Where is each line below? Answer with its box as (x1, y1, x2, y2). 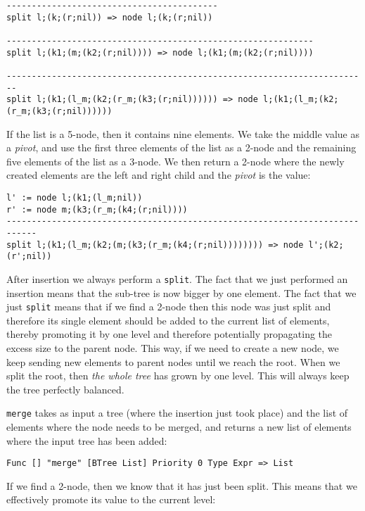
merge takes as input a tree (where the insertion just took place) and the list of (6, 405, 348, 420)
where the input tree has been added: (6, 433, 167, 448)
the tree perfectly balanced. (6, 381, 124, 396)
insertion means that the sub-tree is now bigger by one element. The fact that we (6, 285, 357, 300)
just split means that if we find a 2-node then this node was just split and (6, 299, 331, 314)
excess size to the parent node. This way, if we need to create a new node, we (6, 340, 339, 355)
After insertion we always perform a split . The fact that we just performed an (6, 271, 348, 286)
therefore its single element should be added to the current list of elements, (6, 313, 330, 327)
